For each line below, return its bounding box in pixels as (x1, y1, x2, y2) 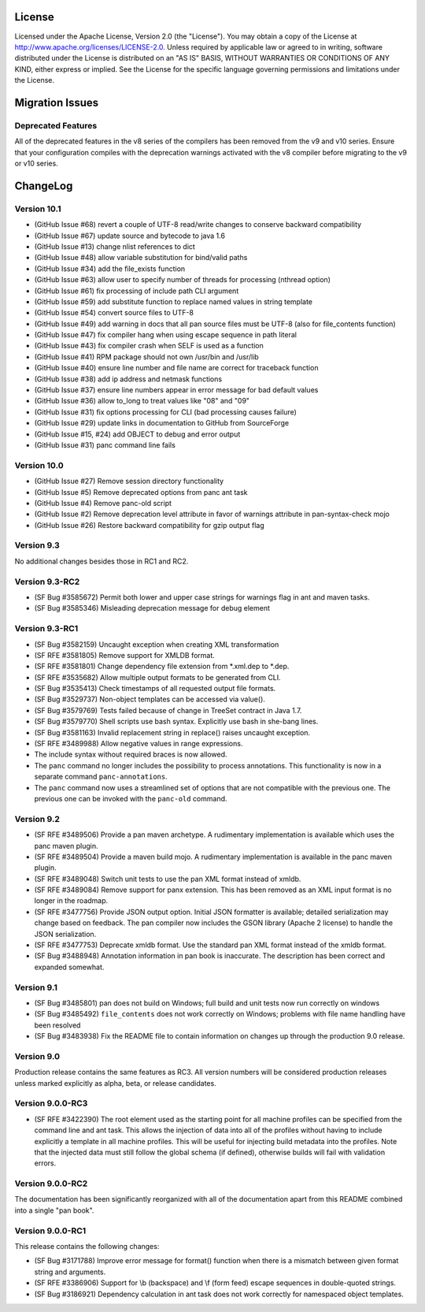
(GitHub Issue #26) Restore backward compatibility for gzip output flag (34, 520, 265, 530)
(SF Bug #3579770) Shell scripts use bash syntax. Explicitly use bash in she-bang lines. (34, 717, 319, 727)
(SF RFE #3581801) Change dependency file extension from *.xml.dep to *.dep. (34, 662, 290, 671)
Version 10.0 (14, 459, 64, 470)
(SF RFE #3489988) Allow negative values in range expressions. (34, 739, 243, 749)
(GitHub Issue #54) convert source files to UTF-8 (34, 308, 194, 318)
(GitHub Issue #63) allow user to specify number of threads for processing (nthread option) (34, 275, 331, 284)
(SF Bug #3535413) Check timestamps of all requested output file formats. (34, 684, 276, 693)
